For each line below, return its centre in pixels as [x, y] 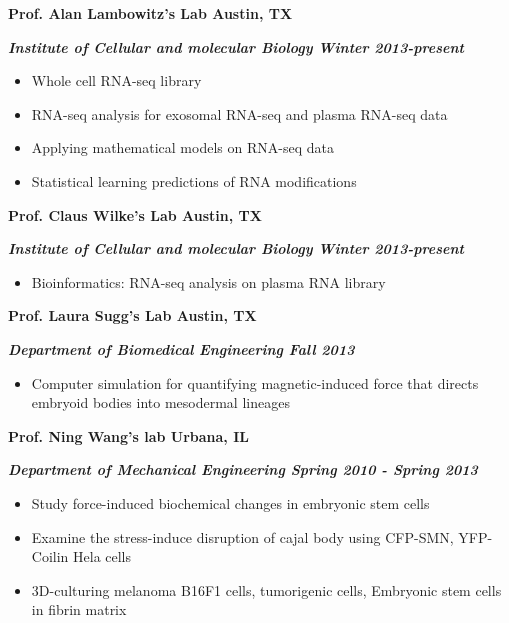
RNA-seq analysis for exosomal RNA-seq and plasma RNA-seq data [239, 113]
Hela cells [102, 556]
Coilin [50, 556]
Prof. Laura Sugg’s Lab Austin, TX [132, 315]
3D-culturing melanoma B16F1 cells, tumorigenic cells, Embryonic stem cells [266, 589]
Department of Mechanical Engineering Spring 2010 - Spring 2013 [243, 469]
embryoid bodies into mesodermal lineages [160, 402]
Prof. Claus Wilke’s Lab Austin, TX [135, 214]
